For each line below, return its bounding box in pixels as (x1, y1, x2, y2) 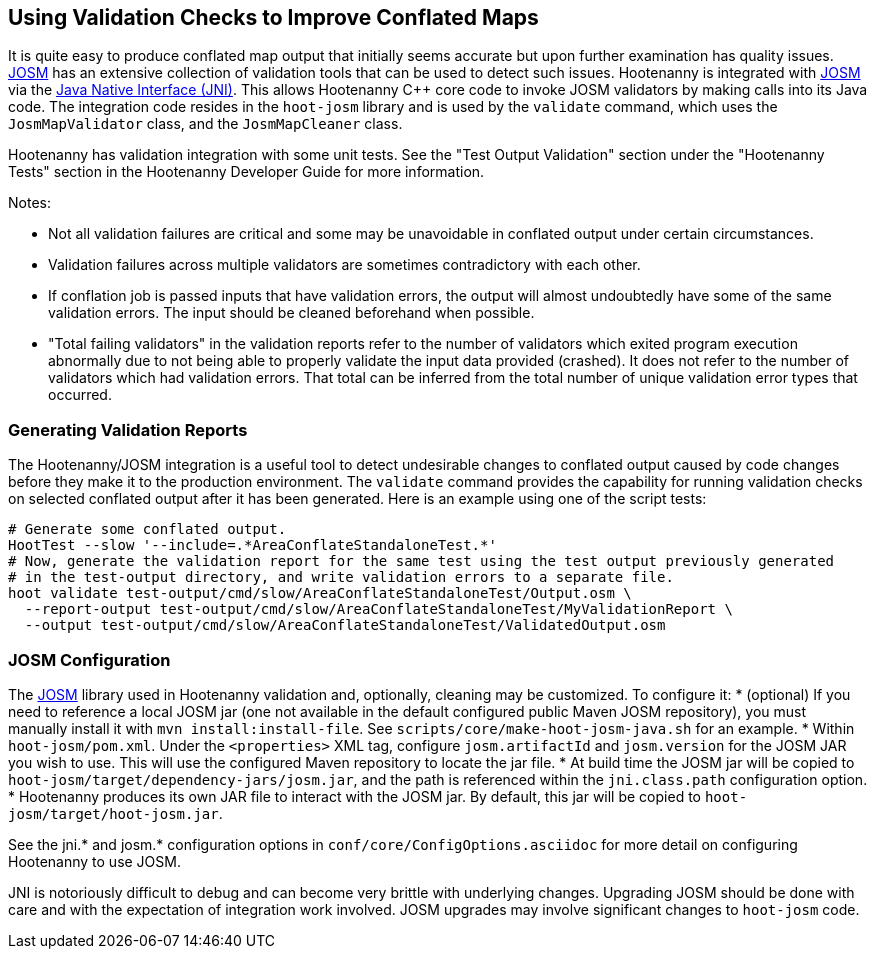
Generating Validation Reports (8, 419, 248, 440)
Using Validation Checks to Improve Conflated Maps (8, 5, 539, 30)
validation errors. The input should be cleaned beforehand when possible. (48, 304, 535, 322)
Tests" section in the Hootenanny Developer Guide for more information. (8, 163, 485, 181)
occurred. (48, 386, 112, 404)
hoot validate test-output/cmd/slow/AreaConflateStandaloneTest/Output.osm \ (8, 585, 632, 602)
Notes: (8, 194, 51, 212)
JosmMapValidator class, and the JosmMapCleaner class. (8, 115, 403, 133)
